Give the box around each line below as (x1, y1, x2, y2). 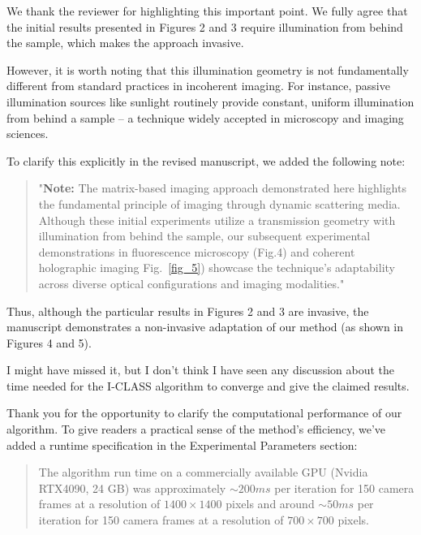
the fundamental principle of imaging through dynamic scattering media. (38, 195, 401, 212)
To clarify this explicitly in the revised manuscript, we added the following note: (6, 152, 406, 169)
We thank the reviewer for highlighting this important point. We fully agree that (6, 2, 408, 19)
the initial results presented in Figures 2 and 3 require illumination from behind (6, 18, 403, 35)
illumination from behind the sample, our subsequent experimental (38, 227, 371, 244)
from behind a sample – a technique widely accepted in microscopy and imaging (6, 109, 404, 126)
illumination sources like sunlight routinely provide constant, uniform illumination (6, 93, 415, 110)
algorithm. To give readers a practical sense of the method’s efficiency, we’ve (6, 421, 386, 438)
